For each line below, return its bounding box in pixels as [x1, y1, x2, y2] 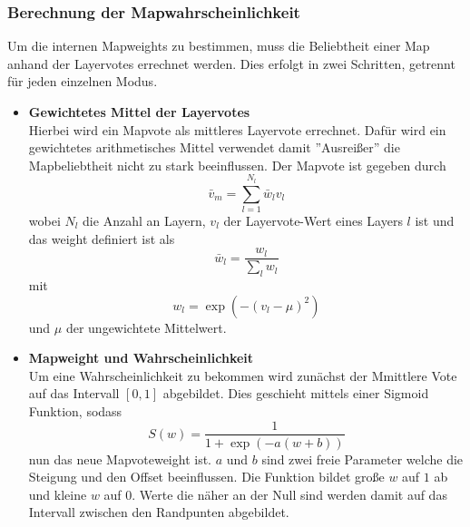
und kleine [28, 484, 87, 503]
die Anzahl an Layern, [83, 210, 206, 229]
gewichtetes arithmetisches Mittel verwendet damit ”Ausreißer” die [28, 138, 400, 157]
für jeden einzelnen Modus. [7, 72, 158, 91]
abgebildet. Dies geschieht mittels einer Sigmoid [162, 384, 429, 403]
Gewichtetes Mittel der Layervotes [28, 102, 250, 121]
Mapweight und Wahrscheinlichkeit [28, 348, 254, 367]
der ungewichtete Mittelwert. [65, 317, 227, 337]
